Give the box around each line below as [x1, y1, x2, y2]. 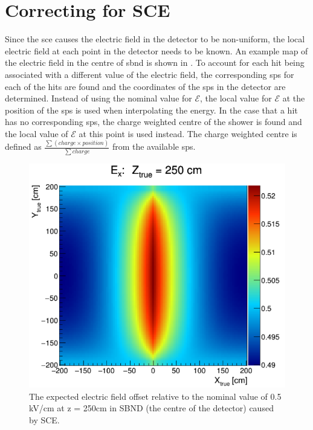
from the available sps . [112, 140, 196, 153]
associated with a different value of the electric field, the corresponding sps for [5, 68, 294, 80]
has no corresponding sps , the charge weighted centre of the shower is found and [5, 115, 302, 128]
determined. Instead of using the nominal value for [5, 92, 192, 104]
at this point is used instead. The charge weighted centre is [79, 127, 297, 140]
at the [282, 92, 305, 104]
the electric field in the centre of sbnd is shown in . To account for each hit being [5, 56, 305, 69]
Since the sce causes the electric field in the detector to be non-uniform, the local [5, 33, 305, 45]
